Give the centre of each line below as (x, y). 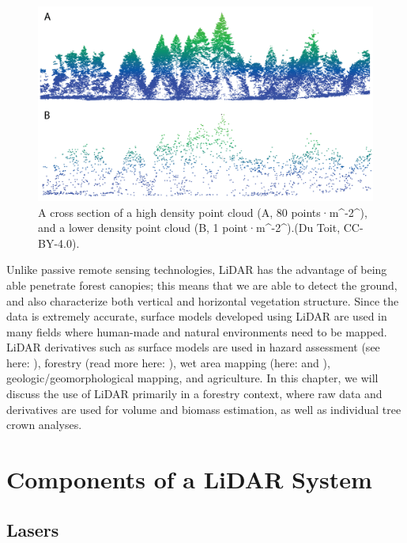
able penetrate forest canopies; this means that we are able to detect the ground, (202, 285)
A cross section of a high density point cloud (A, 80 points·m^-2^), (203, 212)
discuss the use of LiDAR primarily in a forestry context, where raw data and (194, 394)
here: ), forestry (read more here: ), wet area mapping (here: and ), (168, 362)
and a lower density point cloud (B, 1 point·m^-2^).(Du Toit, (189, 228)
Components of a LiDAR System (189, 479)
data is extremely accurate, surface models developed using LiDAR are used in (197, 316)
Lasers (33, 529)
